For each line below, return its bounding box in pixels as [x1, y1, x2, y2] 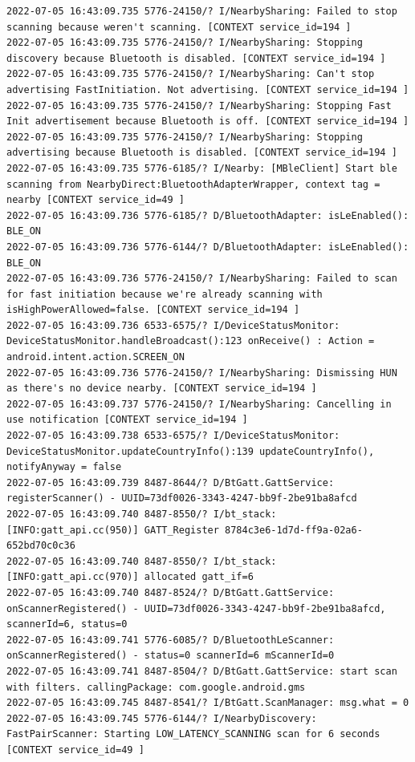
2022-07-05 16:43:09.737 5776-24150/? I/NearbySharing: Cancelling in [6, 398, 392, 410]
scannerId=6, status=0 [6, 618, 128, 630]
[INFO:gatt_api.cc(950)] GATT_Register [6, 524, 219, 536]
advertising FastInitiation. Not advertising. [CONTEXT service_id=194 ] [6, 83, 409, 95]
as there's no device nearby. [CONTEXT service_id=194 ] [6, 383, 317, 395]
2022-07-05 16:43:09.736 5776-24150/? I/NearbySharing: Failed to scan [6, 273, 397, 285]
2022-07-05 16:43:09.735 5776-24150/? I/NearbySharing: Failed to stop [6, 6, 397, 17]
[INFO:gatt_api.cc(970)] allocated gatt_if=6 [6, 571, 254, 583]
